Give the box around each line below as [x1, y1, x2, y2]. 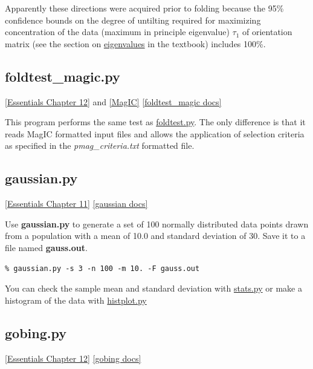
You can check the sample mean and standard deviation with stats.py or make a [5, 282, 302, 295]
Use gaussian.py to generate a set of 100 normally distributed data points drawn [5, 217, 309, 230]
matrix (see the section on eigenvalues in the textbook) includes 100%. [5, 37, 266, 50]
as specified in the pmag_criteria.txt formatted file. [5, 139, 195, 152]
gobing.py [5, 323, 66, 342]
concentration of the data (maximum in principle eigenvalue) [5, 25, 230, 38]
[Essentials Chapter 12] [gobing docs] [5, 351, 141, 364]
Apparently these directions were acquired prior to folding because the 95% [5, 2, 284, 14]
